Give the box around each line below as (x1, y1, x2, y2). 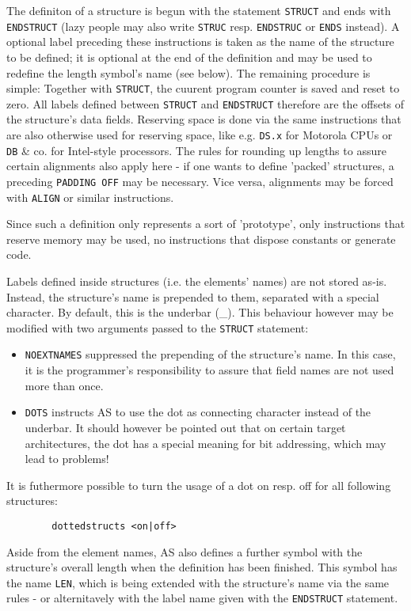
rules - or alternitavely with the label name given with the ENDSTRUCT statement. (6, 590, 398, 606)
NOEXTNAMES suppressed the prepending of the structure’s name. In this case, (25, 346, 396, 362)
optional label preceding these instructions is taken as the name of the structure (6, 33, 394, 50)
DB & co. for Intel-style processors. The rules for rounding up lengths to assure (6, 142, 386, 158)
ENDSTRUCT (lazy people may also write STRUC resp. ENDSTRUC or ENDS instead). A (6, 17, 400, 34)
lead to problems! (25, 450, 109, 467)
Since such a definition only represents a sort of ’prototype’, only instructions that (6, 215, 405, 232)
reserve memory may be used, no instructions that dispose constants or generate (6, 230, 396, 247)
